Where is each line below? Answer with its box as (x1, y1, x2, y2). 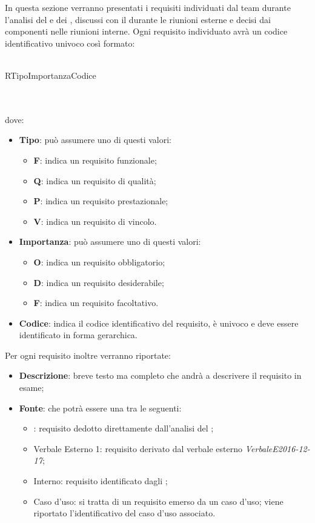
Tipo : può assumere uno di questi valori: (19, 133, 172, 146)
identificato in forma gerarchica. (19, 328, 138, 341)
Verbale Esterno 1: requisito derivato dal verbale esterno (33, 442, 243, 455)
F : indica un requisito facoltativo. (33, 296, 159, 309)
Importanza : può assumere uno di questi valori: (19, 235, 201, 248)
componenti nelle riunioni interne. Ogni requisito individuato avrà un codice (5, 25, 288, 38)
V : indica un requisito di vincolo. (33, 215, 157, 227)
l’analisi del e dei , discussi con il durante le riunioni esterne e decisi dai (5, 13, 271, 25)
